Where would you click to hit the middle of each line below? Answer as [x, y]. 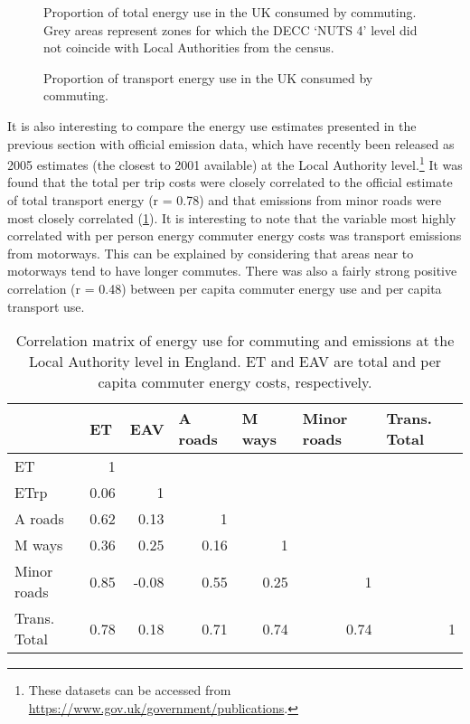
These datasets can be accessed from [130, 690]
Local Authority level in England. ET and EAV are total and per [235, 362]
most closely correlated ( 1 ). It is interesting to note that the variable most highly [232, 217]
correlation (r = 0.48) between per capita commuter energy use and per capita [225, 288]
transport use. [46, 306]
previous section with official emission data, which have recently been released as [231, 143]
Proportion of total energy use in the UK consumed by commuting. [230, 12]
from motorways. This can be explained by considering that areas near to [211, 253]
